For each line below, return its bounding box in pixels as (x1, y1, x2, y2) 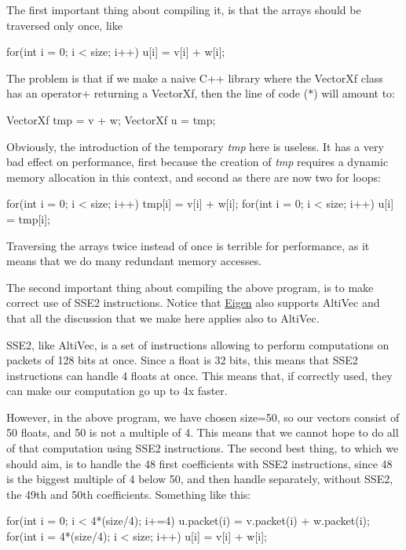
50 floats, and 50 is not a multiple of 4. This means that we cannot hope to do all (6, 424, 399, 441)
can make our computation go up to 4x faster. (6, 382, 228, 399)
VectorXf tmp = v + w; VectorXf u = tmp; (6, 111, 216, 127)
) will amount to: (313, 85, 395, 102)
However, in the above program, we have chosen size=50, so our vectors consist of (6, 408, 400, 425)
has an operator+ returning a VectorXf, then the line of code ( (6, 85, 309, 102)
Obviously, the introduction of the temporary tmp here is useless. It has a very (6, 138, 384, 154)
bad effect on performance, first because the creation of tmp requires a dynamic (6, 153, 389, 170)
